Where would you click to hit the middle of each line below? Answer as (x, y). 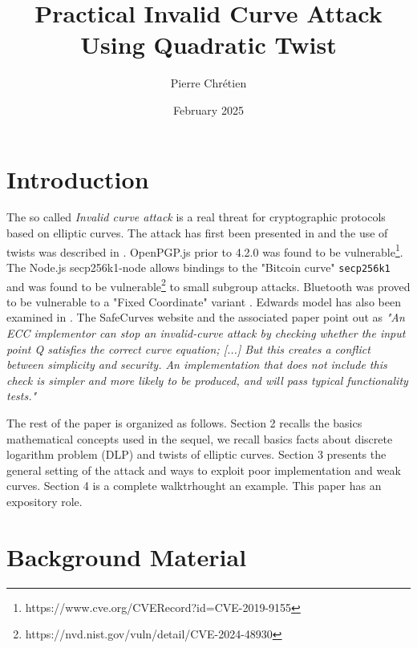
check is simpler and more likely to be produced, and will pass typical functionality (207, 380)
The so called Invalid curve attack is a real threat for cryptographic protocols (196, 217)
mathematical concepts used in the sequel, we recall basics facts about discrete (200, 438)
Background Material (127, 556)
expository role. (45, 501)
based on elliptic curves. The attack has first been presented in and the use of (197, 233)
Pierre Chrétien (208, 83)
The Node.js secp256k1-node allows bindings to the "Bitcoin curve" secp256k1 (198, 267)
